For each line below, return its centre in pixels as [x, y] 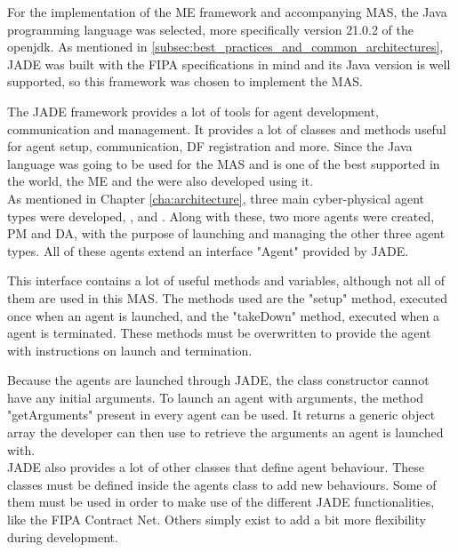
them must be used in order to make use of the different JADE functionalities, [221, 502]
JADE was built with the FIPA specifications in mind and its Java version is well [229, 64]
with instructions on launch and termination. [130, 350]
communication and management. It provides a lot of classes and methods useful [227, 128]
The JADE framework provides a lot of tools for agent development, [193, 111]
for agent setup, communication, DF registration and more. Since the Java [210, 146]
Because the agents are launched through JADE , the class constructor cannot [218, 380]
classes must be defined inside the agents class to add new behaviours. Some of [222, 484]
